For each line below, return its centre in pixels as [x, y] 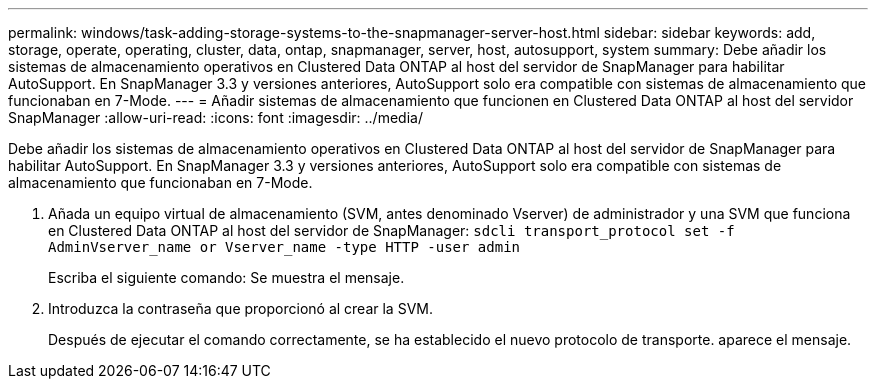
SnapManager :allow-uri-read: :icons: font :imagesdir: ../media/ [215, 117]
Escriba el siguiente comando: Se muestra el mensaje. [226, 277]
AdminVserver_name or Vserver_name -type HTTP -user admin [284, 247]
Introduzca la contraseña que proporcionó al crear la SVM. [240, 308]
